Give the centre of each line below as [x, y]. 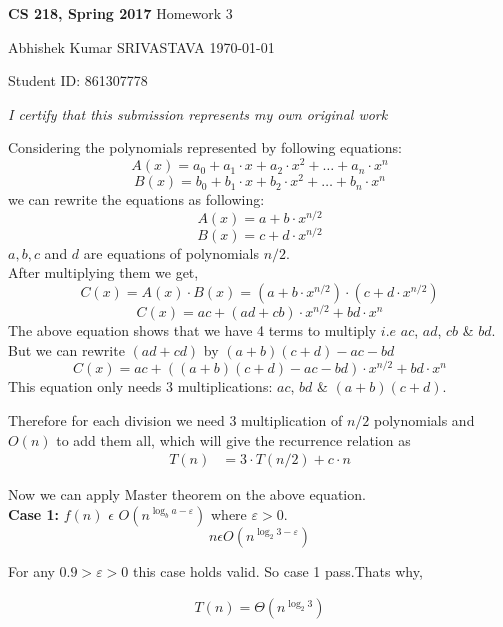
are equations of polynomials [171, 252]
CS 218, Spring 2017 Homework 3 [120, 13]
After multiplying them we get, [103, 272]
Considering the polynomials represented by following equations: [205, 147]
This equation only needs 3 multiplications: [140, 386]
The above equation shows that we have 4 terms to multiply [192, 330]
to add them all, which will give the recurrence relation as [233, 439]
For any [31, 570]
